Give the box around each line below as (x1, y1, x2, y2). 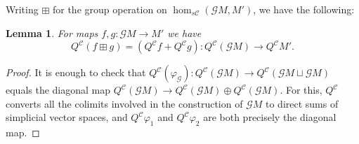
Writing (6, 2, 39, 16)
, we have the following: (253, 2, 355, 16)
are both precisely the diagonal (203, 110, 337, 124)
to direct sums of (265, 96, 339, 110)
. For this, (280, 82, 322, 97)
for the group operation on (52, 2, 167, 16)
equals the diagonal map (6, 82, 111, 97)
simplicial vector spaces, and (6, 110, 128, 124)
